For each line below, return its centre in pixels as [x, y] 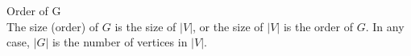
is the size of [145, 26]
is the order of [318, 26]
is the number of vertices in [120, 42]
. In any [385, 26]
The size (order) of [53, 26]
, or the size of [228, 26]
